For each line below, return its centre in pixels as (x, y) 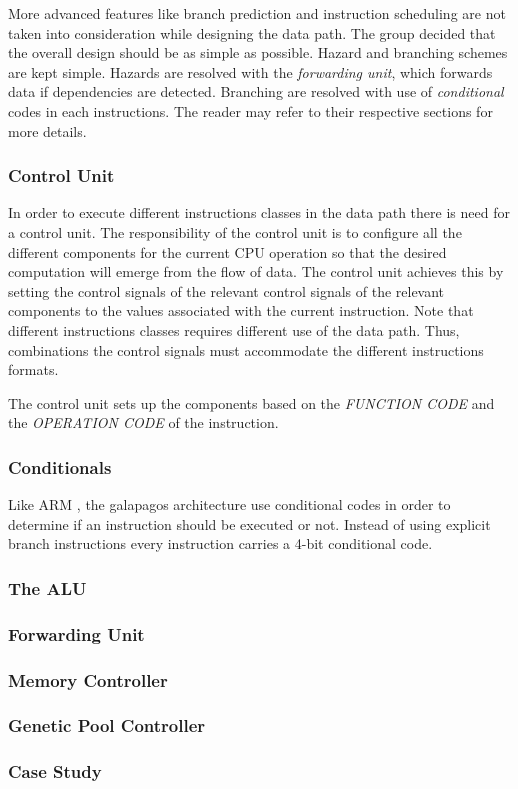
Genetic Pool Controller (107, 725)
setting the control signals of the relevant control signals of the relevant (226, 290)
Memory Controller (88, 679)
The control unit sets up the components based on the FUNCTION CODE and (251, 402)
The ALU (47, 587)
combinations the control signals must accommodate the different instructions (246, 349)
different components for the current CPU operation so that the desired (227, 251)
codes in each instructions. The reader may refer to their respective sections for (250, 110)
